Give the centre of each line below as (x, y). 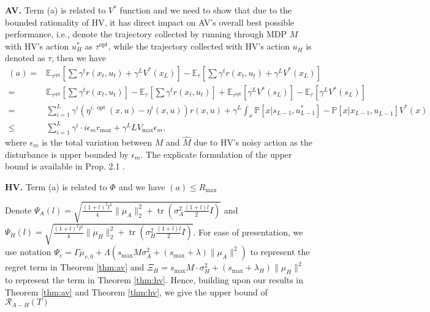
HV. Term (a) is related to (56, 186)
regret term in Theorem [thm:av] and (75, 267)
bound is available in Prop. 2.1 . (65, 166)
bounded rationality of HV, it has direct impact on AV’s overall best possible (150, 22)
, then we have (79, 58)
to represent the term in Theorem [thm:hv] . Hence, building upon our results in (154, 280)
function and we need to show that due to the (206, 10)
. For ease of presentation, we (248, 232)
